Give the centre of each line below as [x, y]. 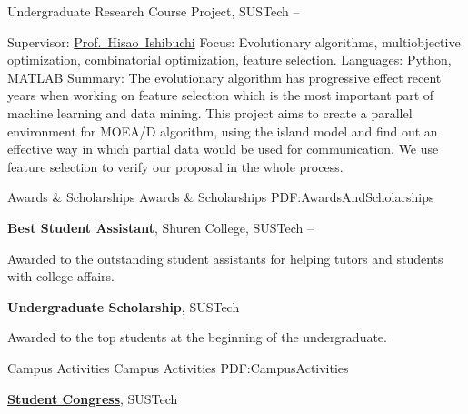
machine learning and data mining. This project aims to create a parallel [210, 112]
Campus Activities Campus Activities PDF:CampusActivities [178, 367]
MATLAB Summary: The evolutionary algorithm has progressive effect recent [224, 77]
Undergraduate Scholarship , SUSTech [124, 306]
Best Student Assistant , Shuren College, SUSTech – [160, 227]
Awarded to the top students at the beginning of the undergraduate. [197, 337]
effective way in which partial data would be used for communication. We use [223, 149]
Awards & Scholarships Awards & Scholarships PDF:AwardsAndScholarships [221, 197]
